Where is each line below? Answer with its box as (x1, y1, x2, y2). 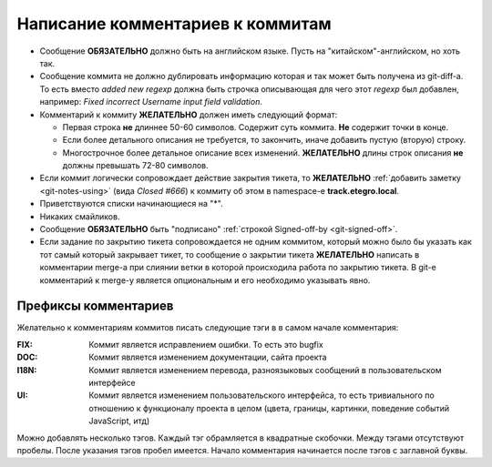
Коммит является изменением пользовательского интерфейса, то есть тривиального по (88, 390, 435, 401)
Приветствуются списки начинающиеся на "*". (39, 198, 223, 209)
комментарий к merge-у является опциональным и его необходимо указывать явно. (39, 274, 371, 286)
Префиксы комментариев (16, 299, 174, 314)
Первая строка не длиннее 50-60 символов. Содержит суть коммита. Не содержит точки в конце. (62, 121, 449, 132)
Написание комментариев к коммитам (16, 14, 332, 34)
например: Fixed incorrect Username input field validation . (39, 96, 263, 107)
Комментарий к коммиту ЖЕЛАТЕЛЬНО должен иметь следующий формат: (39, 109, 338, 120)
